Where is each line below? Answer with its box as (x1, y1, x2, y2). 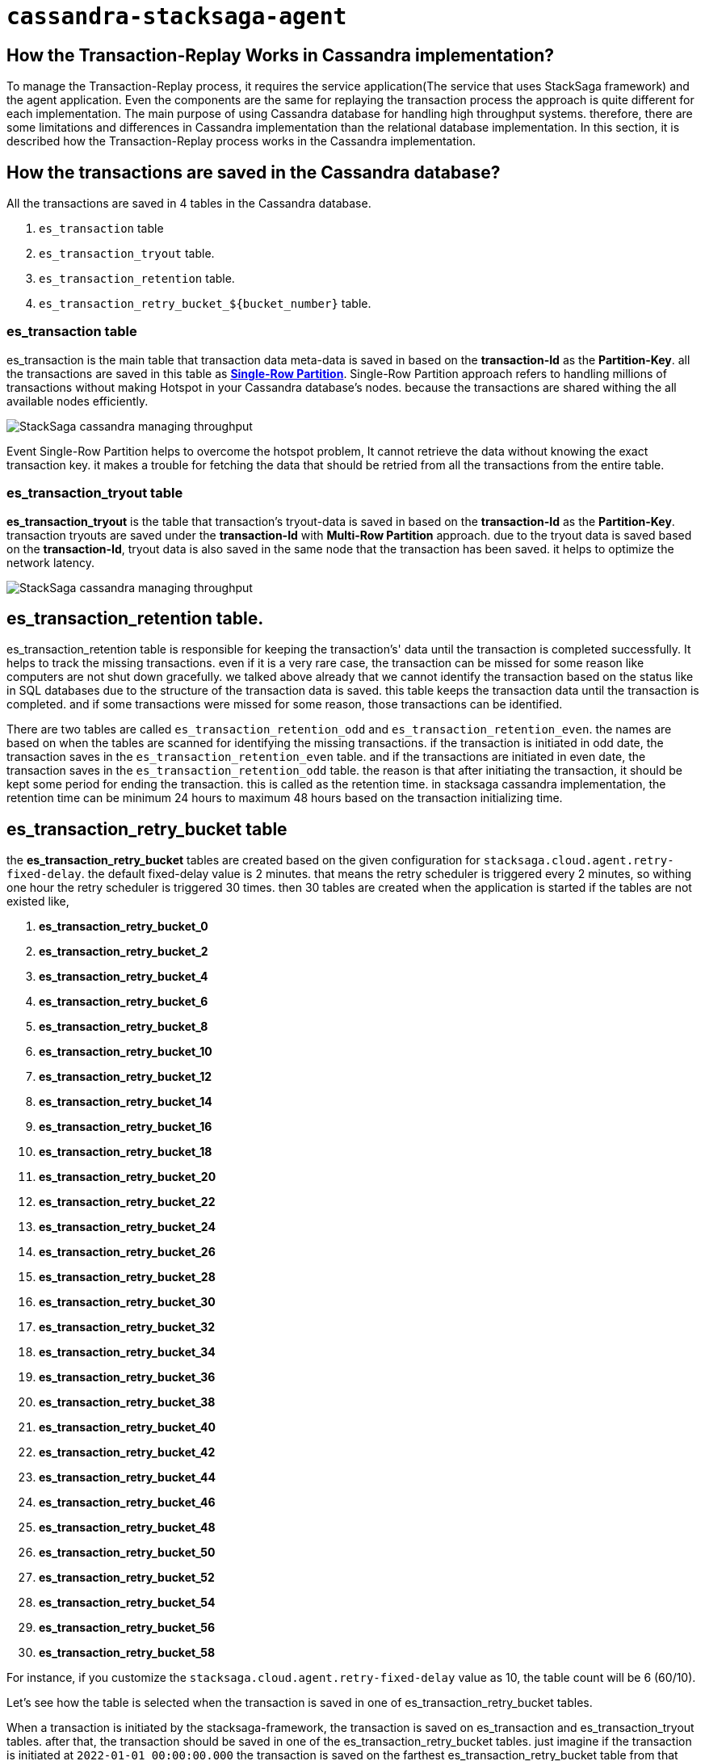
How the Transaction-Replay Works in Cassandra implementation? (6, 44, 555, 65)
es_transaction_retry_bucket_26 (39, 1245, 216, 1259)
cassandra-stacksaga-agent (6, 3, 347, 30)
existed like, (6, 894, 69, 909)
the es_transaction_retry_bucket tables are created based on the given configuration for (6, 853, 480, 868)
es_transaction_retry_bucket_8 (39, 1019, 208, 1034)
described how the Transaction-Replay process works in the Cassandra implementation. (6, 134, 476, 149)
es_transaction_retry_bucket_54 (39, 1595, 216, 1610)
